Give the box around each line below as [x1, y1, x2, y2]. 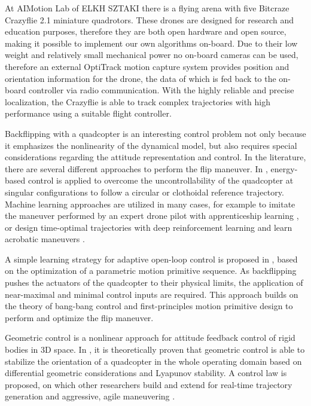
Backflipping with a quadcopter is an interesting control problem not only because [5, 127, 306, 139]
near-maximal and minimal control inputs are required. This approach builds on [5, 288, 298, 300]
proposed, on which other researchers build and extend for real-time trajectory [5, 378, 292, 390]
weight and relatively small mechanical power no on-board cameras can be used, [5, 48, 298, 61]
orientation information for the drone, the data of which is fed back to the [5, 72, 276, 84]
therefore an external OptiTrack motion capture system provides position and [5, 60, 289, 72]
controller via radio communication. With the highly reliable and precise [29, 84, 294, 96]
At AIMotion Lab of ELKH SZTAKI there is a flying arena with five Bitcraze [5, 2, 289, 14]
